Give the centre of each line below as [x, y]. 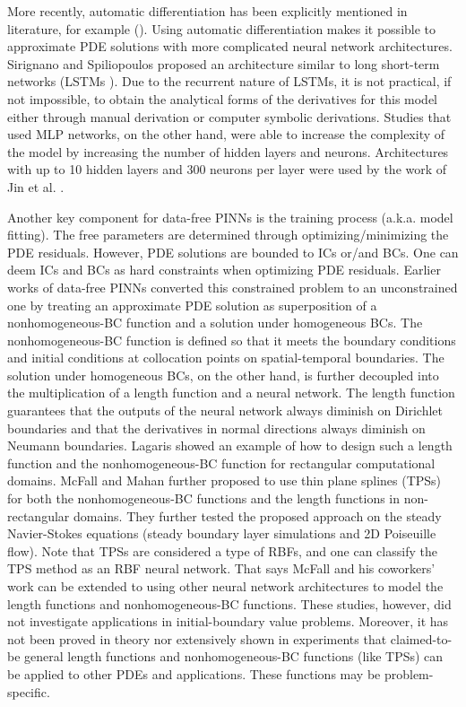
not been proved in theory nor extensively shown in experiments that [197, 638]
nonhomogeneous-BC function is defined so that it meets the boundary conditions [232, 340]
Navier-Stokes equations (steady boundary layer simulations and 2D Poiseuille [222, 533]
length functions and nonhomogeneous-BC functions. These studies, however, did [229, 603]
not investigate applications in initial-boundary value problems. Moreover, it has [228, 621]
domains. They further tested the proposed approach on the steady [257, 515]
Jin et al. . [36, 186]
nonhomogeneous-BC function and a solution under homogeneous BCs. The [215, 323]
